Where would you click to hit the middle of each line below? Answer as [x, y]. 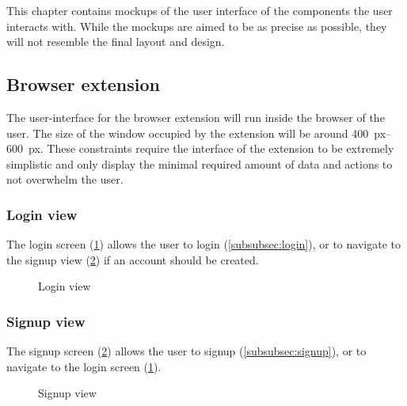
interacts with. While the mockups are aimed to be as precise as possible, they [197, 26]
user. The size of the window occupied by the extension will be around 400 [188, 133]
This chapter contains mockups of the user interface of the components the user [200, 10]
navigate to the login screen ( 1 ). [84, 366]
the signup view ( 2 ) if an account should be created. [133, 259]
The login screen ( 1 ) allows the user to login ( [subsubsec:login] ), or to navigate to [203, 244]
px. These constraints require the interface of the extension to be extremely [211, 148]
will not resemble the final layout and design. [116, 42]
